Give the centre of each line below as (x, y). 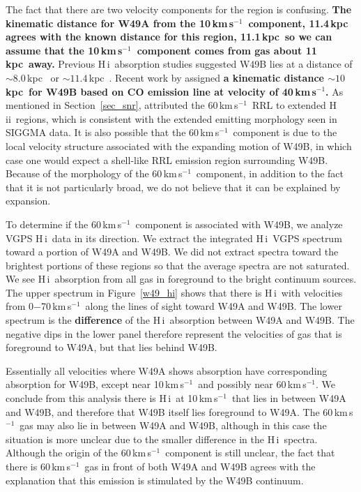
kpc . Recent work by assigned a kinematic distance (206, 77)
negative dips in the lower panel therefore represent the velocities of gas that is (174, 333)
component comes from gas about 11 (227, 50)
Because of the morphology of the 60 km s (94, 173)
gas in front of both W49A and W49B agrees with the (200, 466)
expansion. (28, 201)
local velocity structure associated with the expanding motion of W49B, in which (179, 146)
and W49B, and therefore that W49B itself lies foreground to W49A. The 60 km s (179, 411)
